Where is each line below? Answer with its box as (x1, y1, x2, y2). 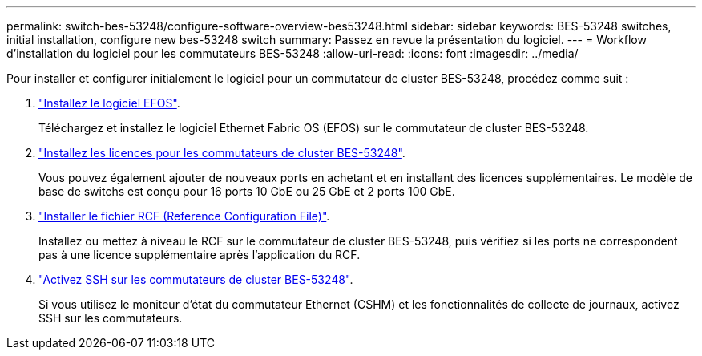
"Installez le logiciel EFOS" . (38, 96, 180, 110)
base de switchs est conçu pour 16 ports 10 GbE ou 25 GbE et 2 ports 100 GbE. (38, 184, 455, 198)
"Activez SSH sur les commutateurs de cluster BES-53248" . (38, 273, 353, 286)
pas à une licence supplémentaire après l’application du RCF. (38, 248, 361, 261)
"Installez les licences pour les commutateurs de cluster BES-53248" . (38, 146, 405, 160)
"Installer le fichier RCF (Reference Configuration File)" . (38, 209, 330, 223)
